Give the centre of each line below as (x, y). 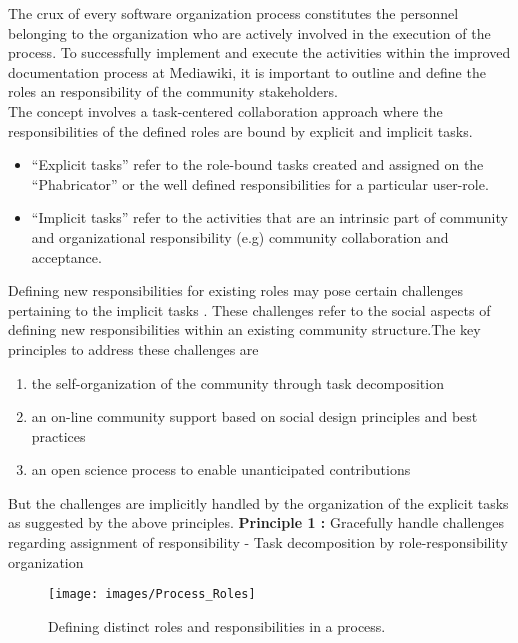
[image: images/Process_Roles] (152, 594)
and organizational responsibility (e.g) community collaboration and (240, 236)
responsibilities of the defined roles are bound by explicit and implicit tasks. (240, 130)
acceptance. (66, 256)
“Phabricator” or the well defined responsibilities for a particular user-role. (260, 183)
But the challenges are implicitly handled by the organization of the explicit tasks (258, 502)
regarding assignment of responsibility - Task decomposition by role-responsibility (258, 542)
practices (58, 435)
